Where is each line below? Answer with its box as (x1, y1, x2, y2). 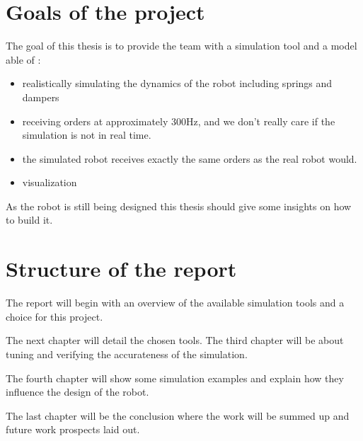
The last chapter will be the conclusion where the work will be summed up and (6, 408, 350, 423)
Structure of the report (6, 254, 237, 283)
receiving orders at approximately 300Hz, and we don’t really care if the (22, 113, 335, 128)
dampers (22, 89, 59, 104)
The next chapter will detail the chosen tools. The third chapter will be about (6, 333, 344, 348)
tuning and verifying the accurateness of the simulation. (6, 346, 248, 361)
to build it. (6, 212, 53, 227)
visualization (22, 175, 77, 190)
